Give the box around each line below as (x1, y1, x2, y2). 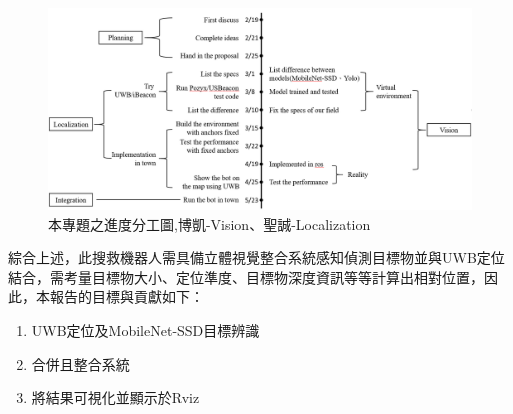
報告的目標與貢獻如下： (49, 286, 204, 307)
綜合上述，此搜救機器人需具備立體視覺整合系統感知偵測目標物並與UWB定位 (8, 247, 505, 268)
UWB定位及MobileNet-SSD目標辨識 (31, 320, 260, 341)
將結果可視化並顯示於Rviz (31, 387, 200, 408)
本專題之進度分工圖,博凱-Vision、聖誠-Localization (48, 213, 371, 234)
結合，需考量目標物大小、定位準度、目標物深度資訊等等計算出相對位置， (8, 266, 484, 287)
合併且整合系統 (31, 353, 130, 374)
